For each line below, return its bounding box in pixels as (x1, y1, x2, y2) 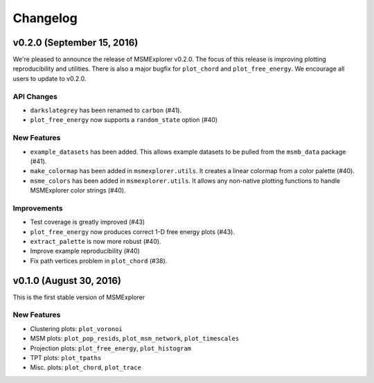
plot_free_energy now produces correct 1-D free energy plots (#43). (30, 227, 235, 235)
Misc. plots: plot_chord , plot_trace (30, 364, 142, 372)
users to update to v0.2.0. (12, 74, 87, 82)
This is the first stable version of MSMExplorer (12, 293, 145, 301)
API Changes (12, 91, 58, 101)
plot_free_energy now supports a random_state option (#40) (30, 116, 218, 124)
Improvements (12, 203, 63, 213)
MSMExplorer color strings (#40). (30, 186, 126, 195)
